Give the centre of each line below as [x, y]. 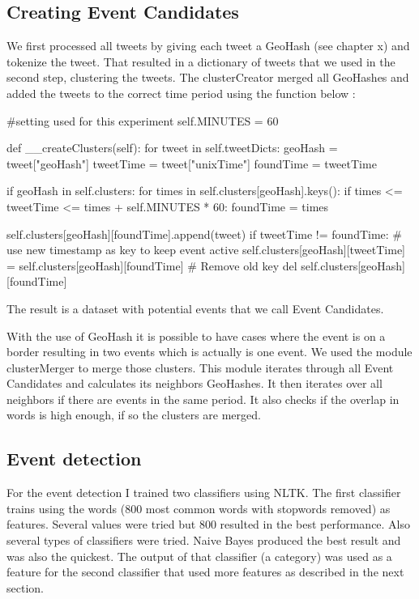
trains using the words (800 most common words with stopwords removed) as [199, 508]
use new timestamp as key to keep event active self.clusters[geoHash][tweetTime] [206, 250]
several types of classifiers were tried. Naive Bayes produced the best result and [204, 540]
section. [25, 587]
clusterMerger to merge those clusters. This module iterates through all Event [200, 367]
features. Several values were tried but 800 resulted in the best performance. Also [209, 524]
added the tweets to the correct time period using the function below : [181, 93]
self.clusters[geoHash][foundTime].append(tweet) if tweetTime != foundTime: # [205, 234]
